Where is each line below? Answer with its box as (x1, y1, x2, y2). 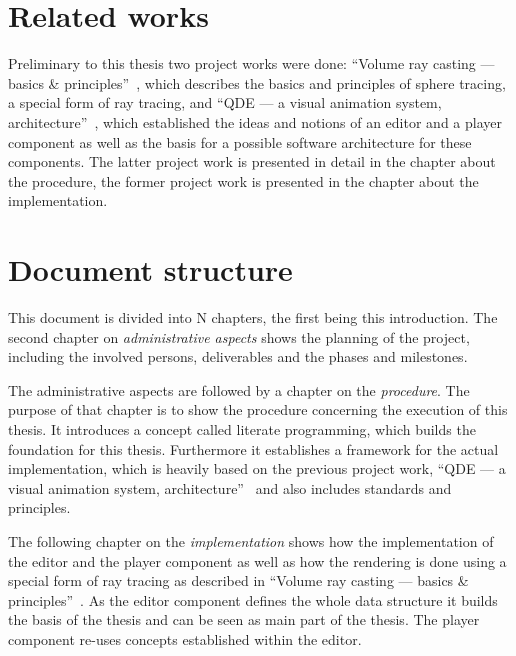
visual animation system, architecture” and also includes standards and (8, 477, 452, 498)
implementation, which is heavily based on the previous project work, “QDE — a (8, 458, 506, 479)
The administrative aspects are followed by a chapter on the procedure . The (8, 379, 470, 400)
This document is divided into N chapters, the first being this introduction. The (8, 307, 498, 327)
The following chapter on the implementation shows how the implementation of (8, 530, 494, 551)
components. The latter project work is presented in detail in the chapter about (8, 151, 496, 172)
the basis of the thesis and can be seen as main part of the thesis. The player (8, 609, 480, 630)
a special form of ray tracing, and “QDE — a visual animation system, (8, 92, 442, 113)
